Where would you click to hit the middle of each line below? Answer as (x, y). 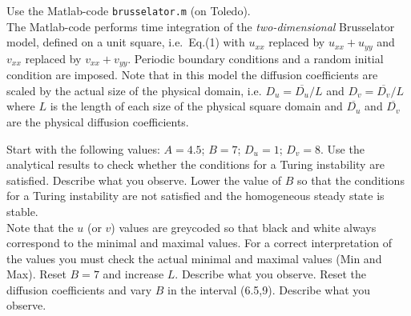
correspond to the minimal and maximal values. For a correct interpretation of (199, 243)
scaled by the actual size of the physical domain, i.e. (134, 90)
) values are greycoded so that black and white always (244, 227)
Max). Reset (36, 274)
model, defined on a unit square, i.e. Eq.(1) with (126, 42)
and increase (133, 274)
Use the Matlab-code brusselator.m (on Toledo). (129, 10)
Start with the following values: (83, 148)
